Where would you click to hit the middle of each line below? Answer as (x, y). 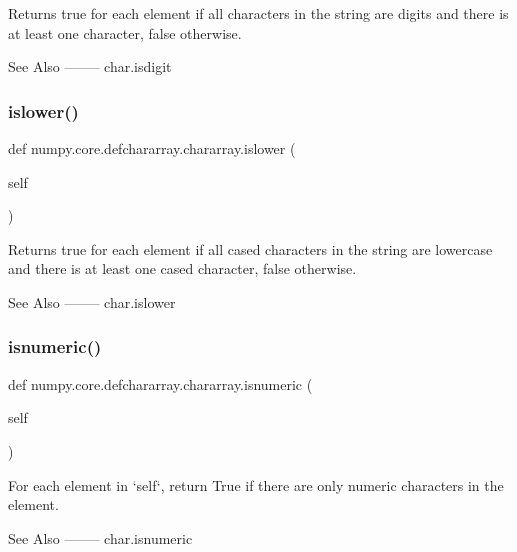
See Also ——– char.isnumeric (100, 537)
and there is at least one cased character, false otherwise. (182, 268)
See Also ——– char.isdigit (90, 66)
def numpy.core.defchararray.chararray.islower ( (152, 148)
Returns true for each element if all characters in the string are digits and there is (258, 13)
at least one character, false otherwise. (125, 32)
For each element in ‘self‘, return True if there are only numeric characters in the (256, 484)
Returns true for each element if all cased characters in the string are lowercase (250, 248)
